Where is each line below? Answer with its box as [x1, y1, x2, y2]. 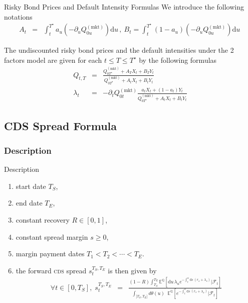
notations [4, 11, 33, 22]
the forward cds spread [16, 265, 87, 275]
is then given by [108, 265, 157, 275]
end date [16, 197, 43, 208]
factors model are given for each [4, 54, 102, 65]
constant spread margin [16, 231, 88, 242]
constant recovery [16, 215, 70, 225]
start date [16, 180, 46, 191]
